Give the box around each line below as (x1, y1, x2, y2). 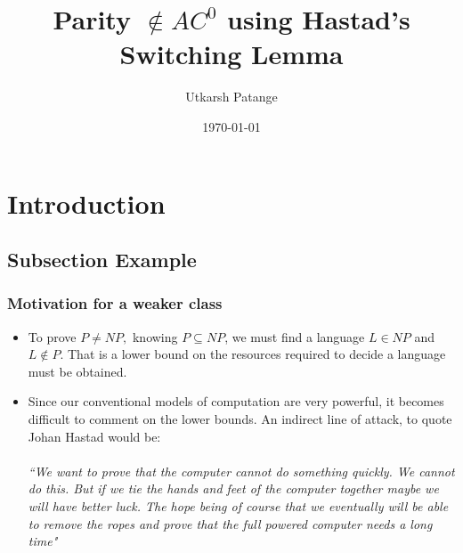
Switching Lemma (119, 36, 344, 72)
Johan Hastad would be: (28, 427, 161, 445)
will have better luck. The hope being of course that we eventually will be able (28, 497, 449, 516)
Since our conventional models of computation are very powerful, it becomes (28, 392, 444, 411)
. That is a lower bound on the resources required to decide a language (60, 345, 446, 363)
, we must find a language (224, 327, 365, 346)
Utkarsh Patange (185, 87, 278, 106)
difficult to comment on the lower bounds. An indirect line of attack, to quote (28, 410, 452, 428)
